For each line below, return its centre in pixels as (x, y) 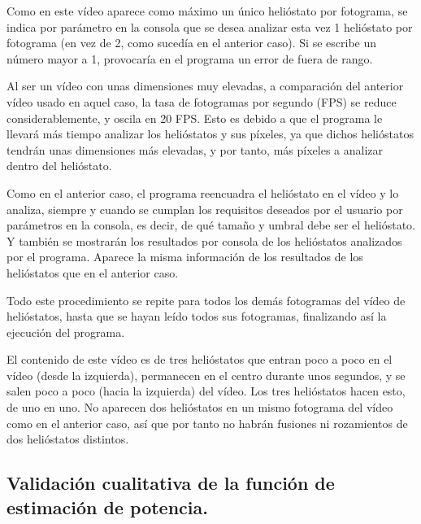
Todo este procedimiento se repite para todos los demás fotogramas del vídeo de (206, 300)
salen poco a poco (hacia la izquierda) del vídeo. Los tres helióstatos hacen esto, (206, 391)
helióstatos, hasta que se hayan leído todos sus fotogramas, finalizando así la (197, 316)
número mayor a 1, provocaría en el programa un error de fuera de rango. (190, 58)
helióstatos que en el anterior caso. (93, 272)
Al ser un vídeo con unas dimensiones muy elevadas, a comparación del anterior (205, 86)
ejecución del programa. (66, 332)
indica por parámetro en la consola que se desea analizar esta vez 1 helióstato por (210, 26)
